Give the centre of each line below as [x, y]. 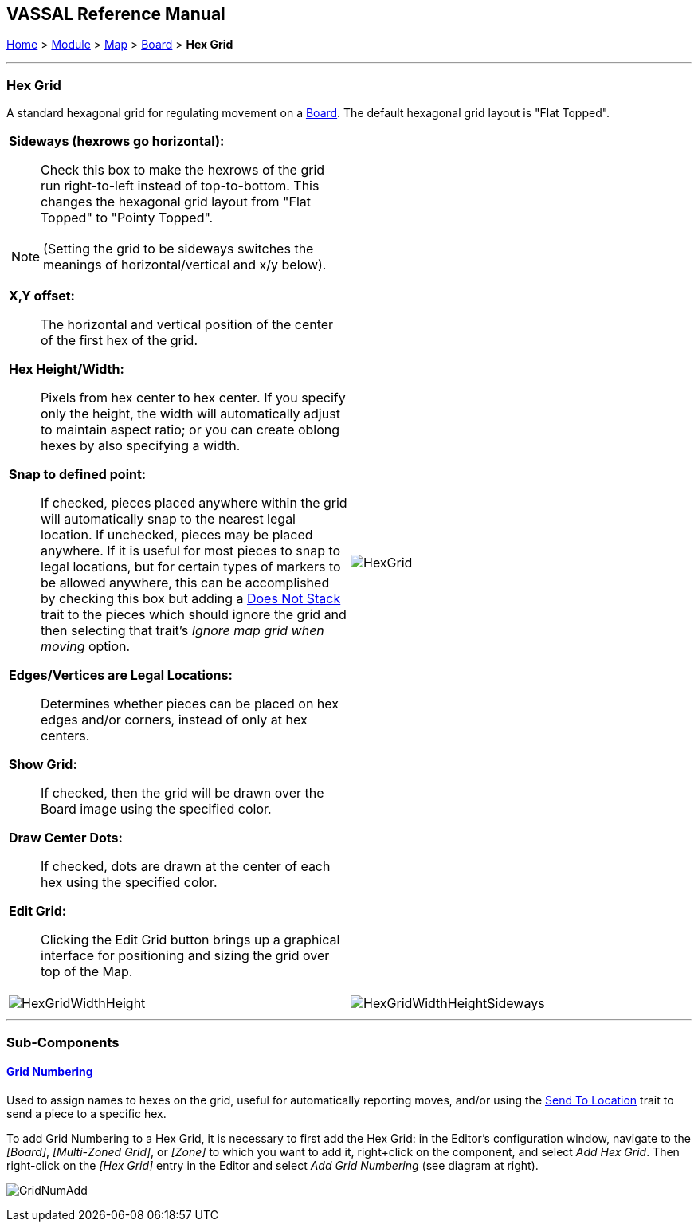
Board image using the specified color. [156, 809]
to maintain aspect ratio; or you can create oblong [190, 430]
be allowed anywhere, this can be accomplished [185, 583]
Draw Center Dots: [66, 838]
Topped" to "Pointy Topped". [127, 218]
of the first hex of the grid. [120, 341]
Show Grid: [43, 765]
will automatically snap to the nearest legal [168, 519]
